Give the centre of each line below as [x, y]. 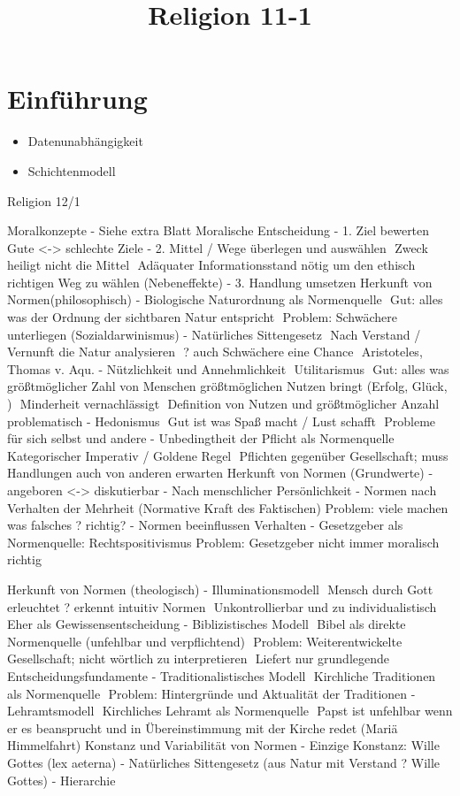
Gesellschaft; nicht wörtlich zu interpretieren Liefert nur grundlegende [199, 658]
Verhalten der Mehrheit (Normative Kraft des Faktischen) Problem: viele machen [228, 507]
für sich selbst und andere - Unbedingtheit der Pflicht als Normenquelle [201, 438]
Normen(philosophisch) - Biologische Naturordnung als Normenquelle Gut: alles [225, 299]
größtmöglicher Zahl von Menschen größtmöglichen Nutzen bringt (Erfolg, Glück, [227, 386]
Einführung [77, 99]
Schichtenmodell [72, 170]
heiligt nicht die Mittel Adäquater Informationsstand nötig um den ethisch [211, 265]
